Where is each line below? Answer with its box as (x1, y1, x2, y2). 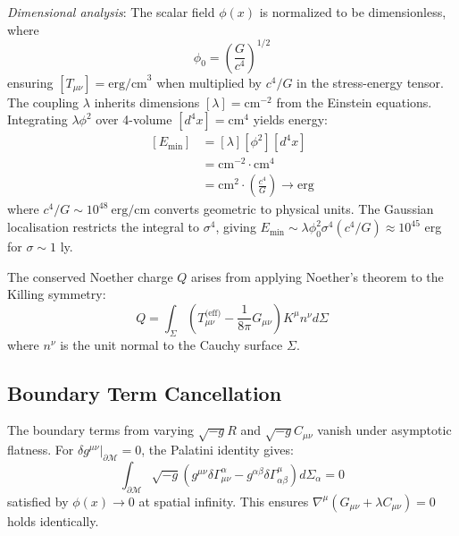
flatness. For (7, 440, 74, 459)
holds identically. (7, 511, 99, 530)
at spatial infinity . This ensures (138, 491, 309, 510)
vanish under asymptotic (317, 421, 452, 439)
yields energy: (253, 110, 329, 129)
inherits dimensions (94, 92, 200, 111)
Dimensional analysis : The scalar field (7, 3, 215, 21)
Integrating (7, 110, 68, 129)
